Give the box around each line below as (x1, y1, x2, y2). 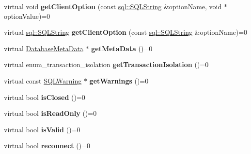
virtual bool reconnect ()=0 (4, 140, 91, 151)
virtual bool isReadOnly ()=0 (4, 108, 97, 118)
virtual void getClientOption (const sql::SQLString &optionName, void (4, 1, 222, 11)
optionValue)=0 (4, 11, 50, 21)
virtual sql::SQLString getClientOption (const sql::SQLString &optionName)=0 (4, 27, 248, 37)
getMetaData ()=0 (91, 43, 153, 53)
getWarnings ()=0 (89, 75, 149, 85)
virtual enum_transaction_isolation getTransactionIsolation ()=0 (4, 59, 209, 70)
